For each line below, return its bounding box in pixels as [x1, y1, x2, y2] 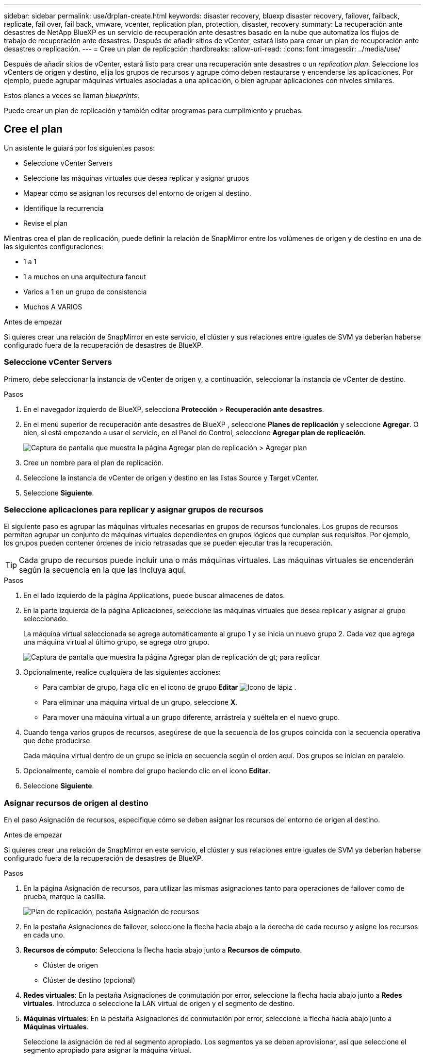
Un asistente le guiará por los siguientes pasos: [4, 143, 155, 152]
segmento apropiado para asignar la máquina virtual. [23, 1046, 192, 1055]
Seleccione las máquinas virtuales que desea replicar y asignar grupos [23, 173, 249, 182]
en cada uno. [23, 931, 65, 939]
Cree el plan [4, 123, 63, 136]
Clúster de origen [43, 961, 98, 970]
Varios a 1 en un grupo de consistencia [23, 287, 147, 296]
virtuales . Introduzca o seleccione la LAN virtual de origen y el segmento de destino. [23, 999, 295, 1008]
